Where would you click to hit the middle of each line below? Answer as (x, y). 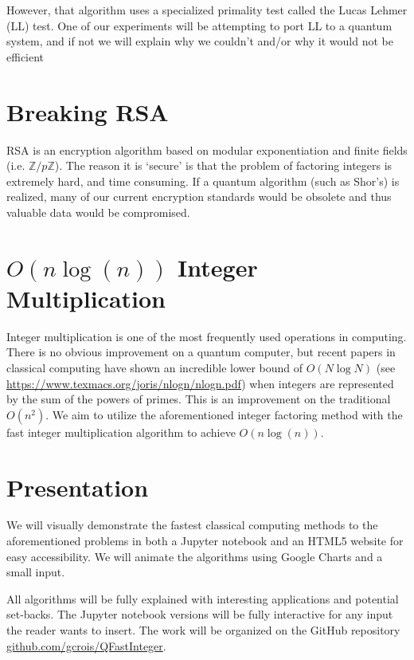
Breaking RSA (88, 111)
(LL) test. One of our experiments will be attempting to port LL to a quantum (199, 25)
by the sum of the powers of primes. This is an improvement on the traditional (199, 399)
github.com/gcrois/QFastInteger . (86, 645)
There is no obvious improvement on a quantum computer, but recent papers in (201, 352)
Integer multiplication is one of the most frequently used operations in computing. (207, 336)
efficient (25, 56)
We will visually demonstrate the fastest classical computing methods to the (192, 525)
